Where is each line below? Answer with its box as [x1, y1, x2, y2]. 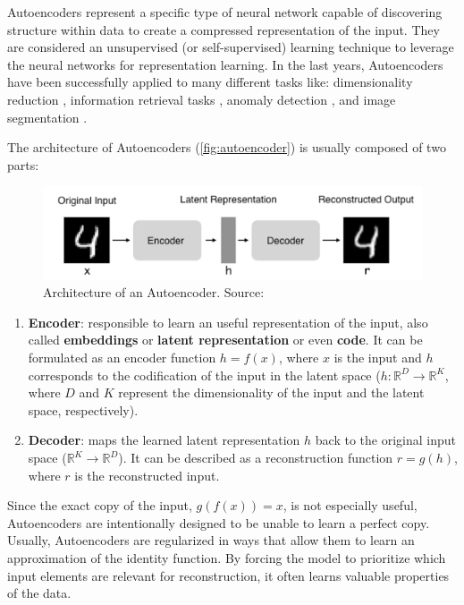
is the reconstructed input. [74, 465, 220, 484]
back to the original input [315, 430, 456, 449]
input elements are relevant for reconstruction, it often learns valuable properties [7, 566, 450, 584]
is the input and [333, 348, 422, 367]
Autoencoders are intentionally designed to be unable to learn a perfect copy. [7, 513, 430, 532]
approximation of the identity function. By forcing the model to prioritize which [7, 549, 446, 567]
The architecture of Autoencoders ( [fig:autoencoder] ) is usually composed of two [7, 138, 446, 157]
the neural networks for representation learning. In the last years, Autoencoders [7, 55, 443, 73]
